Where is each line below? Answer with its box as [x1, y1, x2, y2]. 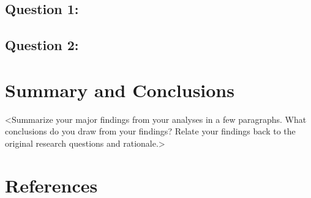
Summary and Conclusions [5, 77, 234, 102]
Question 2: [5, 35, 79, 54]
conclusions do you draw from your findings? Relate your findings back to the [5, 125, 296, 137]
